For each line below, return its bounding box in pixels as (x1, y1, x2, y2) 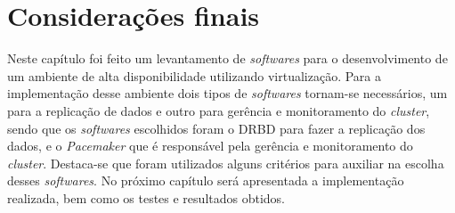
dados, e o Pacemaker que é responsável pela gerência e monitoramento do (7, 136, 413, 155)
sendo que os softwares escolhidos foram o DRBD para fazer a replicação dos (7, 119, 426, 137)
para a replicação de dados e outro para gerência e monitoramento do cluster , (7, 101, 430, 119)
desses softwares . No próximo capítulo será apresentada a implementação (7, 171, 404, 190)
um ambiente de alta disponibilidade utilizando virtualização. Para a (7, 66, 382, 85)
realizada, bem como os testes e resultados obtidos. (7, 188, 285, 207)
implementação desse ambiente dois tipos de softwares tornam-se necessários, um (7, 84, 448, 102)
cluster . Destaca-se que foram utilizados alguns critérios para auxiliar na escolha (7, 153, 444, 172)
